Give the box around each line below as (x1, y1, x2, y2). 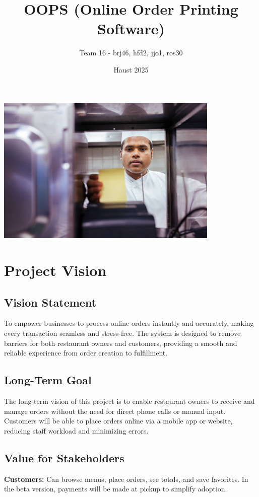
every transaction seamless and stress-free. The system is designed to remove (4, 328, 241, 338)
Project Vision (4, 260, 107, 280)
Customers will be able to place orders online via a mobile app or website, (4, 415, 233, 426)
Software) (97, 18, 165, 39)
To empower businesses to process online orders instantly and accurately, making (4, 318, 254, 328)
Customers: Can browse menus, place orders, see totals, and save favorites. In (4, 473, 248, 484)
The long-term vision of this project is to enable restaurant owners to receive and (4, 396, 255, 406)
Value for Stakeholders (4, 450, 124, 465)
